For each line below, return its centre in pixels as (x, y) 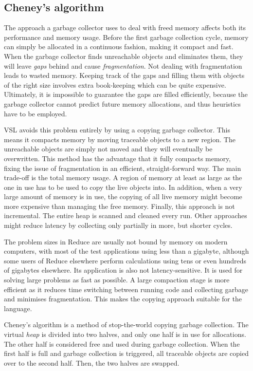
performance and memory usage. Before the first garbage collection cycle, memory (126, 37)
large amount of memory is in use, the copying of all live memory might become (123, 196)
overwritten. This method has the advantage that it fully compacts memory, (117, 158)
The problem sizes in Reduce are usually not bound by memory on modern (116, 241)
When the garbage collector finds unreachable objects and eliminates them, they (124, 56)
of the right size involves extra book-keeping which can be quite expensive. (115, 84)
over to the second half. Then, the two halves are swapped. (92, 362)
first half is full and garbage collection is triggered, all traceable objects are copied (126, 353)
